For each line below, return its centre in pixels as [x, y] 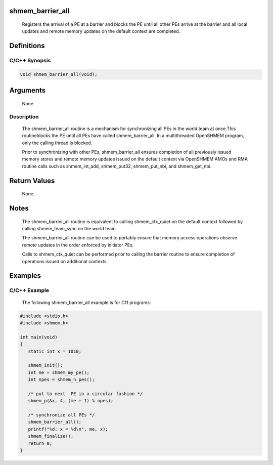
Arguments [28, 90]
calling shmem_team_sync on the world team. [70, 229]
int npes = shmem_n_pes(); [61, 380]
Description [24, 116]
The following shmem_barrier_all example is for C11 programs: [86, 302]
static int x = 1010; [55, 351]
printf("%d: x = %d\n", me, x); [68, 429]
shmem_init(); [45, 365]
